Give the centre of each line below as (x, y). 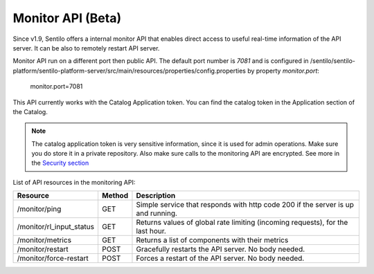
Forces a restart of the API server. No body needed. (220, 258)
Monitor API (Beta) (67, 18)
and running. (157, 213)
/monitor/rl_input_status (56, 227)
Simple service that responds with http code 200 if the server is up (245, 205)
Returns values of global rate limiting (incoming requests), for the (242, 223)
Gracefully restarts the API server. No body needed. (221, 249)
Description (156, 196)
